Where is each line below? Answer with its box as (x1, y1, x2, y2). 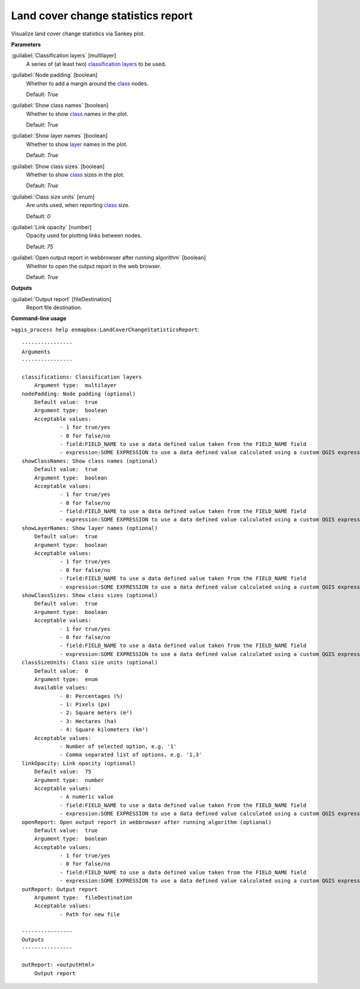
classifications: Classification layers (22, 373, 142, 380)
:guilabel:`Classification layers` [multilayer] (11, 52, 116, 59)
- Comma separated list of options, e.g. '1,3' (59, 751, 202, 759)
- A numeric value (59, 793, 114, 801)
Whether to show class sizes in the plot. (26, 171, 125, 178)
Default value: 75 (34, 768, 92, 775)
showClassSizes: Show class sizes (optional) (22, 592, 158, 598)
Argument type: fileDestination (34, 894, 133, 901)
